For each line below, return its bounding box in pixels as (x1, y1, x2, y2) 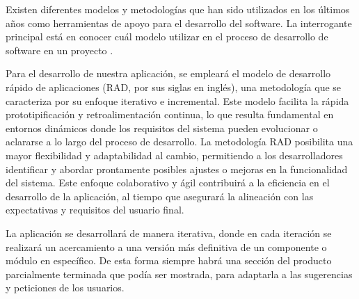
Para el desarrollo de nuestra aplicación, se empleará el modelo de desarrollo (6, 66, 331, 81)
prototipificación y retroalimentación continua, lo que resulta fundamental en (6, 107, 334, 122)
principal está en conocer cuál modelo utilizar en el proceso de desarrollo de (6, 29, 328, 44)
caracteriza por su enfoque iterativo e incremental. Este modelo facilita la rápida (6, 93, 349, 108)
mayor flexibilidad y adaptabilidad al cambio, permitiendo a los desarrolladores (6, 147, 343, 162)
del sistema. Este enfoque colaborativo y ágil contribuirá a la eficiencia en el (6, 175, 330, 190)
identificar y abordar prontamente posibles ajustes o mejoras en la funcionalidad (6, 161, 348, 176)
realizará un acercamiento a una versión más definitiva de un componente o (6, 239, 327, 254)
